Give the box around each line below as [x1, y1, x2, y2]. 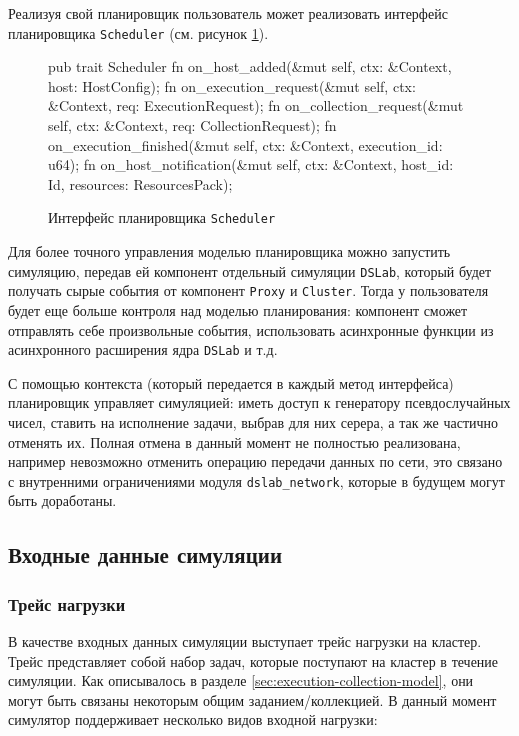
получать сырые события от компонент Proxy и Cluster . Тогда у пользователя [8, 280, 489, 301]
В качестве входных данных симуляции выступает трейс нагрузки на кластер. [8, 631, 482, 652]
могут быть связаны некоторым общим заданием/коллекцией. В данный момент [8, 689, 497, 710]
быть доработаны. [8, 490, 117, 511]
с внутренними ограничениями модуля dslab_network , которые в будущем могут [8, 470, 505, 491]
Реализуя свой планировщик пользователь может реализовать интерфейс [8, 3, 448, 23]
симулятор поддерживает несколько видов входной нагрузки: [8, 709, 378, 730]
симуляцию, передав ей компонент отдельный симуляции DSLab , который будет [8, 260, 492, 281]
